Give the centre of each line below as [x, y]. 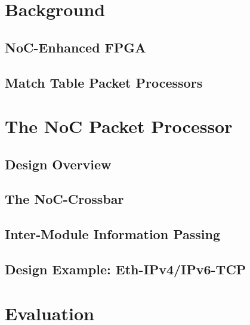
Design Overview [58, 164]
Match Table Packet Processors [104, 82]
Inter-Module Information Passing [112, 234]
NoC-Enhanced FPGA [75, 47]
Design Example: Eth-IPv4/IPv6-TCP [126, 269]
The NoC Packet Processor [119, 126]
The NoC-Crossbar [64, 199]
